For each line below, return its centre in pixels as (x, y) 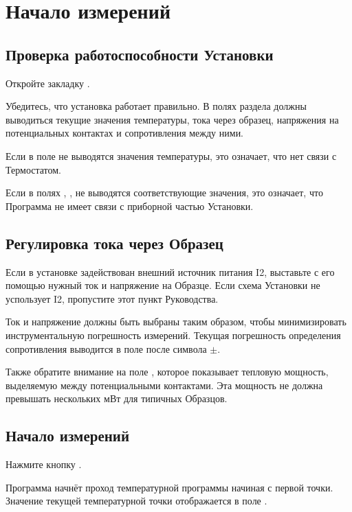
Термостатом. (34, 169)
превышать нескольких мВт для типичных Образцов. (117, 398)
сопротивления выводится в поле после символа (106, 348)
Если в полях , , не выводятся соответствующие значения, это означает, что (164, 193)
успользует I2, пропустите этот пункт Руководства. (112, 298)
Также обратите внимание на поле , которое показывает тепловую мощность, (167, 372)
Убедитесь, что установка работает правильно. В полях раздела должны (156, 106)
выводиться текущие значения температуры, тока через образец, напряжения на (172, 119)
